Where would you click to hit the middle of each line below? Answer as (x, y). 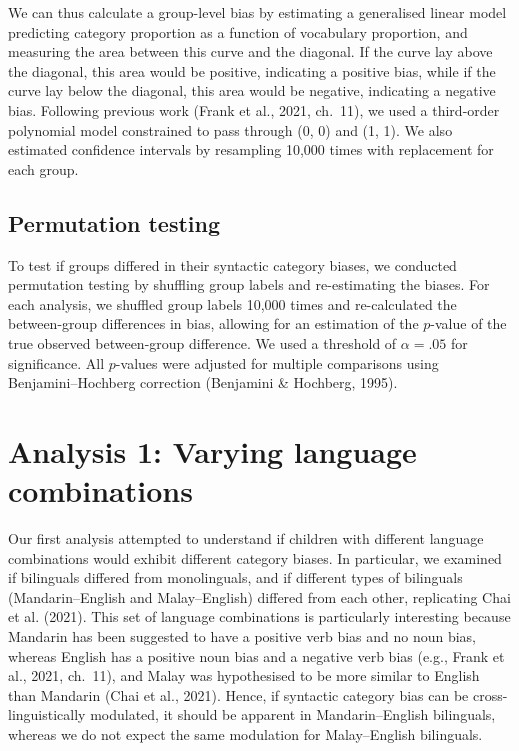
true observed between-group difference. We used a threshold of (202, 342)
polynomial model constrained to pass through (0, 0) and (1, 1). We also (230, 129)
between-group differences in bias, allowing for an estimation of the (213, 323)
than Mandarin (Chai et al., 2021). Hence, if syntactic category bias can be (238, 694)
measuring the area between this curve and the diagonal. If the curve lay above (250, 51)
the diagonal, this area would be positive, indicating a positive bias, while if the (252, 70)
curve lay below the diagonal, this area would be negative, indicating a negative (252, 90)
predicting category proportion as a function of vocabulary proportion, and (238, 31)
